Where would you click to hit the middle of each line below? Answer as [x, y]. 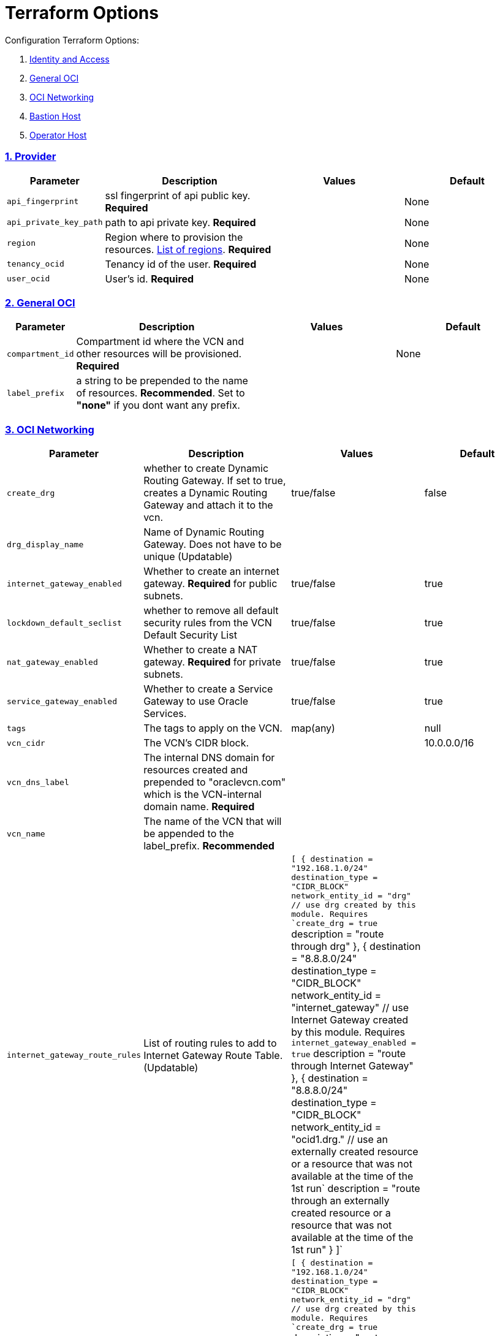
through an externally [340, 1201]
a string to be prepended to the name [162, 381]
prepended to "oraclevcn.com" [215, 782]
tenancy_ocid [36, 264]
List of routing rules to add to [210, 1043]
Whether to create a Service [208, 689]
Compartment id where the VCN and [160, 342]
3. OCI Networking [50, 429]
